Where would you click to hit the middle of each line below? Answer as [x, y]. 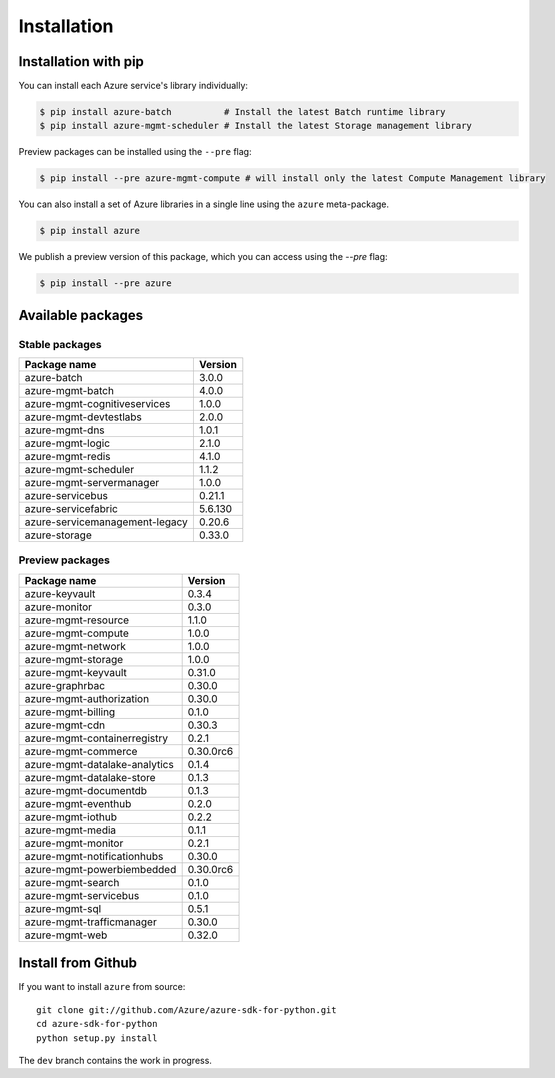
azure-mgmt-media [70, 830]
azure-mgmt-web [66, 935]
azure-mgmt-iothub [71, 817]
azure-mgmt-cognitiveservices [97, 404]
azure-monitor [58, 607]
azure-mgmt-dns [64, 430]
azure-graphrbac [64, 685]
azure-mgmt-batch [69, 391]
